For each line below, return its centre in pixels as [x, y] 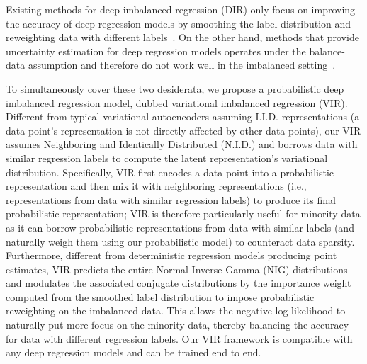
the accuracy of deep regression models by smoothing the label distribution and [179, 23]
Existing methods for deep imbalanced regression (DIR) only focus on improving [181, 9]
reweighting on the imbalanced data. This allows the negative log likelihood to [176, 311]
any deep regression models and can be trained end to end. [134, 352]
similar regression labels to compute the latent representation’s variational [167, 158]
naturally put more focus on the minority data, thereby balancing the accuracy [177, 325]
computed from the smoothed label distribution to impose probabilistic [160, 296]
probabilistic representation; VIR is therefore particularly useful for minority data [183, 214]
